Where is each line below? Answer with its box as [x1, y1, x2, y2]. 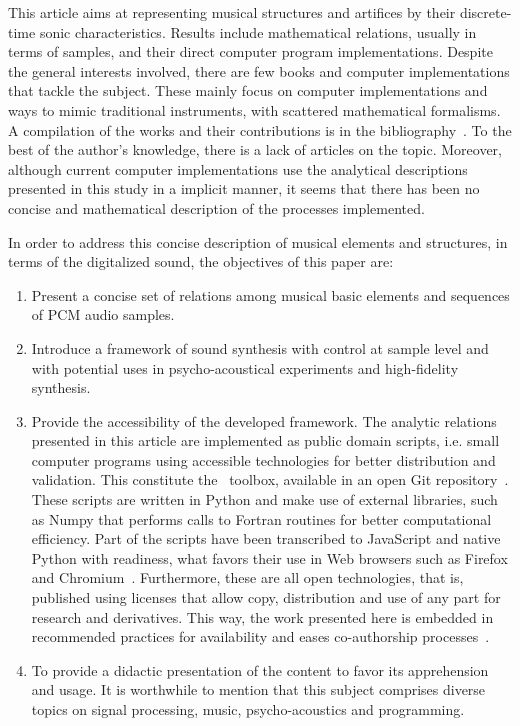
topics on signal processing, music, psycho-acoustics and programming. [31, 699, 465, 719]
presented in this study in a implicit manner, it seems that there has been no [8, 178, 480, 199]
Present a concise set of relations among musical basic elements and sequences [31, 284, 510, 305]
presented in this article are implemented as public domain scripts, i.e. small [31, 430, 500, 451]
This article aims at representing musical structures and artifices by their [8, 2, 456, 22]
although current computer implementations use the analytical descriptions [8, 158, 468, 179]
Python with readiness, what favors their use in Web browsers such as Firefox [31, 547, 508, 568]
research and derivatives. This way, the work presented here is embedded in [31, 606, 494, 627]
